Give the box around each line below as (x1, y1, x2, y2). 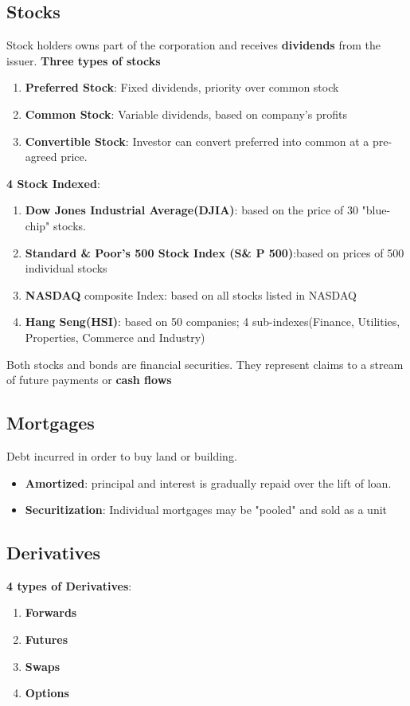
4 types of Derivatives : (6, 577, 132, 594)
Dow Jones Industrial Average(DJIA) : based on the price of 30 (25, 202, 358, 218)
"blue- (361, 202, 391, 218)
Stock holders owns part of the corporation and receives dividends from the (6, 37, 381, 53)
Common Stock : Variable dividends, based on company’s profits (25, 105, 347, 122)
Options (25, 684, 69, 701)
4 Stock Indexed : (6, 175, 100, 191)
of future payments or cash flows (6, 371, 172, 388)
